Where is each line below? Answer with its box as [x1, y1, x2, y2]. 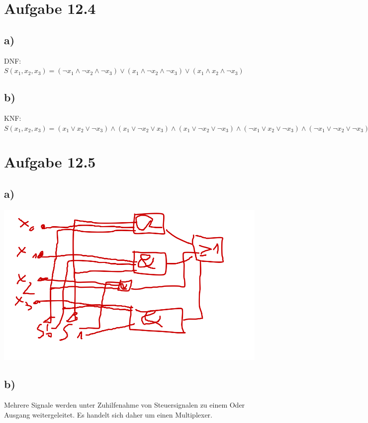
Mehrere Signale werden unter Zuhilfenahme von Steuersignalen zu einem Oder [4, 399, 245, 410]
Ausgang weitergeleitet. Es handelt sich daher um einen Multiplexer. [4, 409, 212, 420]
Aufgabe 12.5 [4, 152, 96, 172]
